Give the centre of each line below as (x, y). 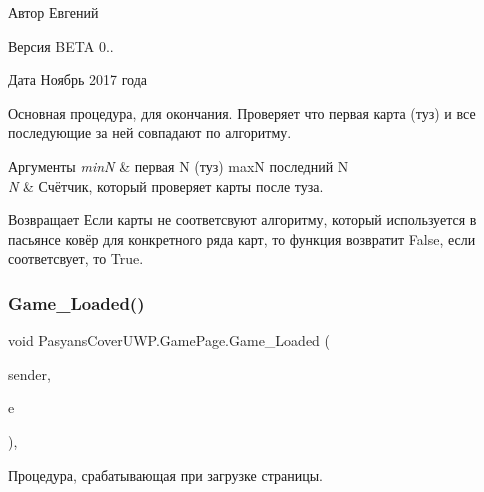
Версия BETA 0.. (61, 45)
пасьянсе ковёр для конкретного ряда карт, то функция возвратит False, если (242, 238)
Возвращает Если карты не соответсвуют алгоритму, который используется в (242, 219)
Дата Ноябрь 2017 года (78, 79)
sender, (29, 373)
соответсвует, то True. (76, 258)
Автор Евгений (53, 12)
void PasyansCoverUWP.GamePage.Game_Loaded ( (169, 340)
